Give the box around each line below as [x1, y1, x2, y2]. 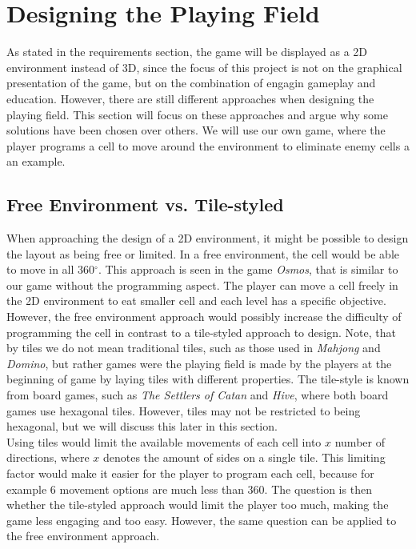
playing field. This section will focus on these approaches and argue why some [6, 106, 388, 122]
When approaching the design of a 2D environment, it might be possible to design [6, 230, 409, 246]
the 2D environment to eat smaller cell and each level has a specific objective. [6, 292, 386, 309]
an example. [6, 153, 66, 170]
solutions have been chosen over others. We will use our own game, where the [6, 122, 386, 138]
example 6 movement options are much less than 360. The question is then [6, 480, 372, 497]
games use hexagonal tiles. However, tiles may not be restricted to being [6, 402, 361, 419]
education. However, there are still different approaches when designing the [6, 90, 374, 106]
